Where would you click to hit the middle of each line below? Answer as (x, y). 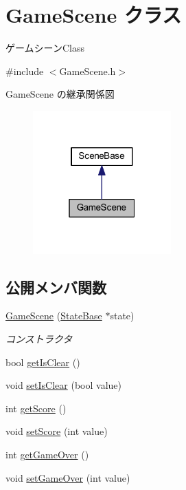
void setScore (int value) (57, 431)
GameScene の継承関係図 (60, 94)
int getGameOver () (47, 454)
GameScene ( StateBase (54, 316)
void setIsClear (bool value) (63, 385)
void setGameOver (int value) (68, 477)
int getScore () (36, 408)
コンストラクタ (39, 339)
